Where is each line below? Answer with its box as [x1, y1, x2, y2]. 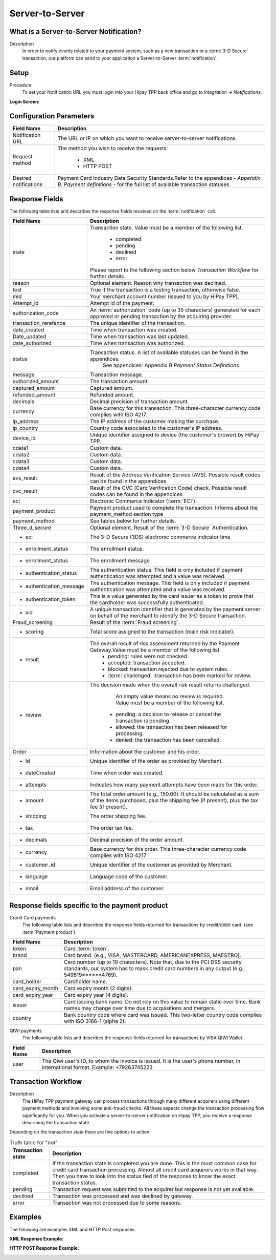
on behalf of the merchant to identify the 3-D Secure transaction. [89, 612, 246, 619]
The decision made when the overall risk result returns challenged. [89, 681, 250, 688]
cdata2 [12, 451, 30, 458]
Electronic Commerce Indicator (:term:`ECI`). [89, 497, 197, 505]
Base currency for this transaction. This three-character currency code [89, 405, 261, 412]
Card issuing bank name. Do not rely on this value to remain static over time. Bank [64, 998, 261, 1005]
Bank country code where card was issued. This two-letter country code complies [64, 1012, 262, 1019]
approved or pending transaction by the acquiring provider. [89, 313, 232, 320]
